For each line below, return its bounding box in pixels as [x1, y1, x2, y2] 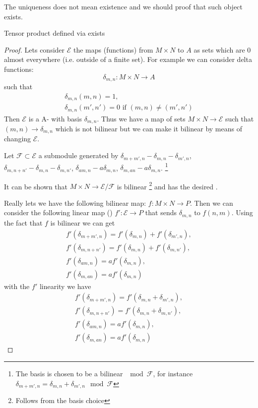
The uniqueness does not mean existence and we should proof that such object [4, 1, 243, 11]
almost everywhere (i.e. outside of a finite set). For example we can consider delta [4, 54, 252, 64]
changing [4, 133, 31, 144]
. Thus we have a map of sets [97, 113, 186, 123]
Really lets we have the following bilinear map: [4, 197, 146, 208]
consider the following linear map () [4, 207, 113, 218]
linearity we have [39, 281, 91, 291]
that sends [145, 207, 177, 218]
